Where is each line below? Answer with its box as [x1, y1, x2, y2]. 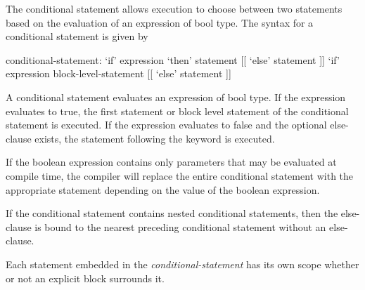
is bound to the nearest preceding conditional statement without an [34, 219, 326, 234]
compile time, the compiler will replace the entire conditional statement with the [6, 168, 354, 183]
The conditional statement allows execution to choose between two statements [6, 1, 342, 15]
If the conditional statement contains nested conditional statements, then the [6, 206, 338, 220]
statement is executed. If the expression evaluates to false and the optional [6, 117, 327, 132]
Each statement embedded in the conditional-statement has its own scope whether [6, 256, 359, 271]
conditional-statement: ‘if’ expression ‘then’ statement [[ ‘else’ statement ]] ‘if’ [6, 52, 340, 67]
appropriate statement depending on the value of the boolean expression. [6, 182, 320, 197]
